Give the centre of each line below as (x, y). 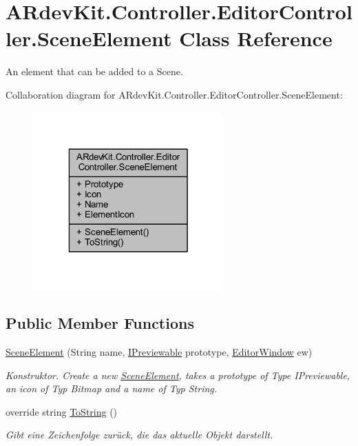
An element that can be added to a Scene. (94, 71)
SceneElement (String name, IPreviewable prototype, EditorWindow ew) (159, 352)
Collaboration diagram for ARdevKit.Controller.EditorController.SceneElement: (174, 94)
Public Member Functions (100, 323)
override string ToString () (62, 411)
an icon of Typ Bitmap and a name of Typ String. (112, 388)
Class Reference (256, 38)
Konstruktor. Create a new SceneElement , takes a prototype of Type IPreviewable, (178, 375)
